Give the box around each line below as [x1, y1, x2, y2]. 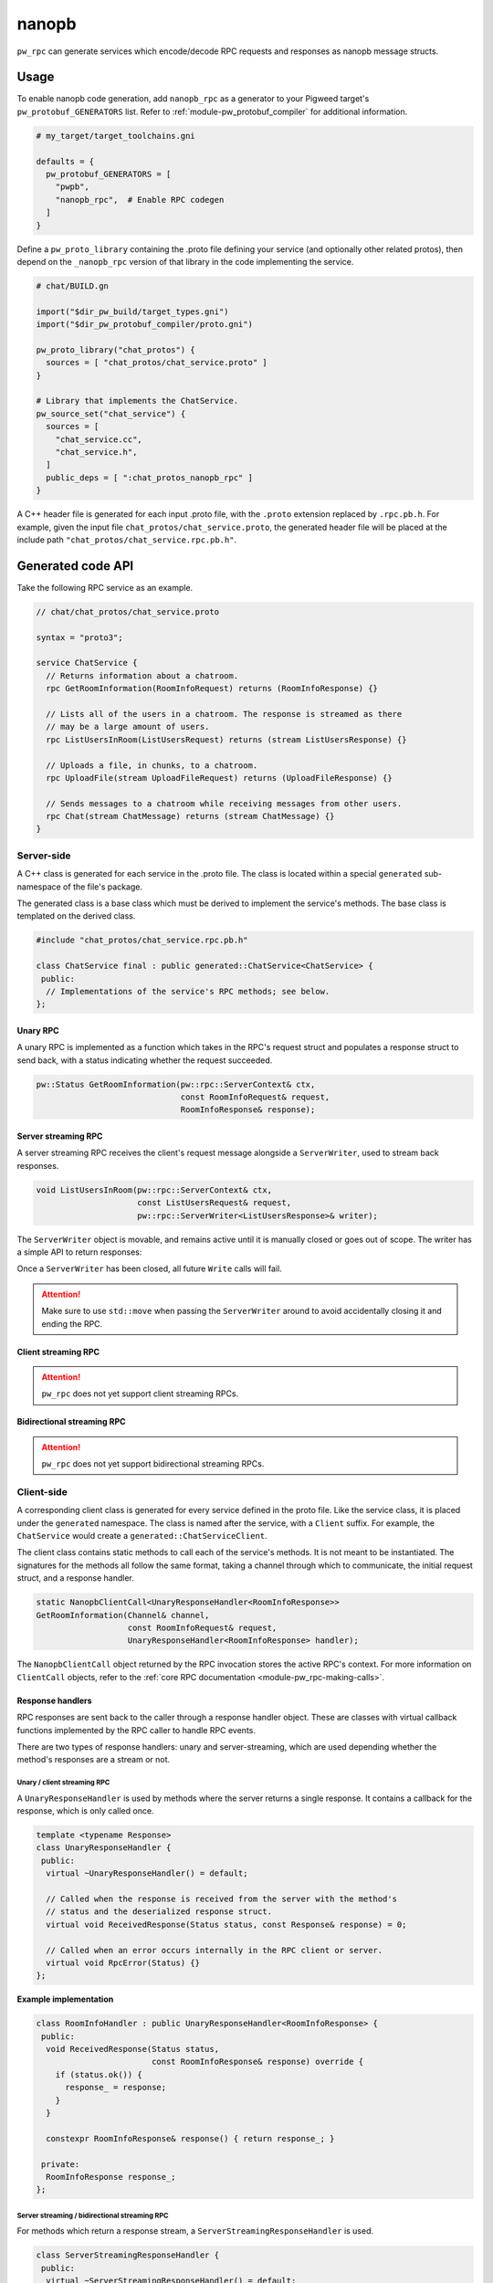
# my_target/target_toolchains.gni [36, 131, 195, 141]
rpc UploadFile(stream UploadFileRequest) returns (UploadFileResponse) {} [46, 773, 393, 783]
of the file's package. [62, 881, 143, 892]
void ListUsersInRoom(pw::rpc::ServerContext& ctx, [36, 1184, 273, 1195]
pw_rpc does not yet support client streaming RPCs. [41, 1388, 239, 1399]
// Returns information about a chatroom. [46, 670, 239, 680]
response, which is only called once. [16, 1805, 154, 1816]
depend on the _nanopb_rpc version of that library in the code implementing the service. [16, 256, 354, 267]
